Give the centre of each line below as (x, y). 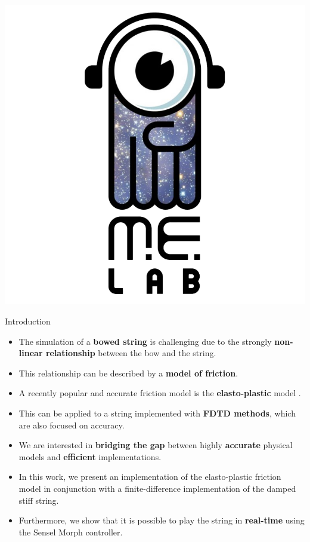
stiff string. (39, 500)
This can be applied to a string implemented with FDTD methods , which (157, 413)
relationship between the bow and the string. (131, 353)
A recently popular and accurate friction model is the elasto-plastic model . (160, 393)
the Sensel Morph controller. (71, 532)
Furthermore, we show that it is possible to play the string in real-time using (162, 520)
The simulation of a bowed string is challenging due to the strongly (145, 341)
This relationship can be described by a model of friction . (128, 373)
